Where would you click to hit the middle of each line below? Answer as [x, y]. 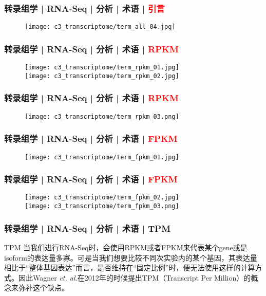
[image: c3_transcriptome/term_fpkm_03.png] [102, 206]
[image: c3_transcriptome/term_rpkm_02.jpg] [102, 76]
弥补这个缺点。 [43, 288]
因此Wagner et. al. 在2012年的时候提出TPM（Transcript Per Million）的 [135, 277]
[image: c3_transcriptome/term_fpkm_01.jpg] [102, 157]
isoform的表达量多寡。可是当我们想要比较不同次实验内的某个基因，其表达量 [131, 257]
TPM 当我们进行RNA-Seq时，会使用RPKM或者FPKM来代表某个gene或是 [126, 247]
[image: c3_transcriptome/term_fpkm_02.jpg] [102, 198]
